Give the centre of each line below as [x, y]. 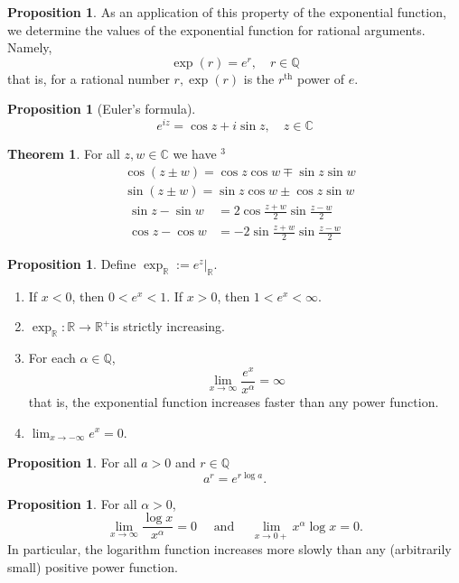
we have [195, 154]
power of [321, 78]
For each [52, 358]
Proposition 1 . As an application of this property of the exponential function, [227, 12]
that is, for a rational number [89, 78]
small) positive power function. [93, 566]
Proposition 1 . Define [72, 264]
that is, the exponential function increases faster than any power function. [234, 401]
